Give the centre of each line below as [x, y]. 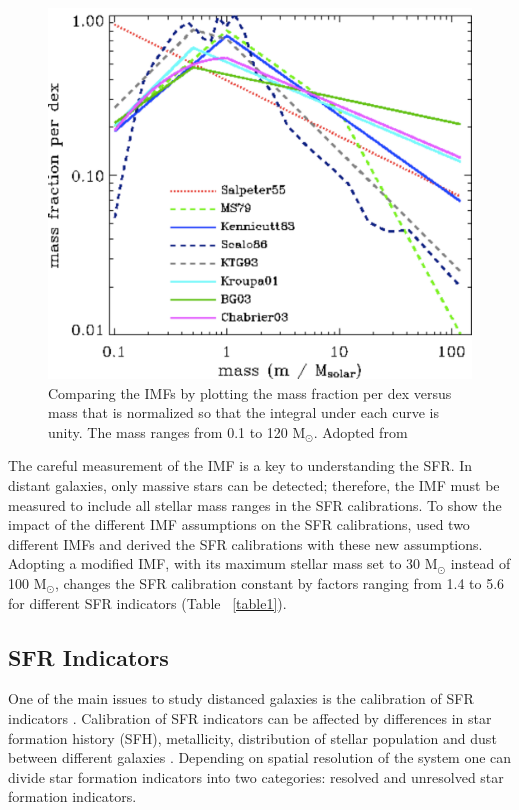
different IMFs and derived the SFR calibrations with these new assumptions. [245, 543]
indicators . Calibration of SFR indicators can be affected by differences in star [250, 717]
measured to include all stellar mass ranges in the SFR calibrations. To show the [255, 504]
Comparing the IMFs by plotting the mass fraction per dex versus [250, 392]
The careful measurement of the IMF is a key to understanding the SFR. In [240, 465]
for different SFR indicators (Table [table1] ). [147, 602]
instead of [480, 563]
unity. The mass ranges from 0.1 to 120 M [177, 431]
